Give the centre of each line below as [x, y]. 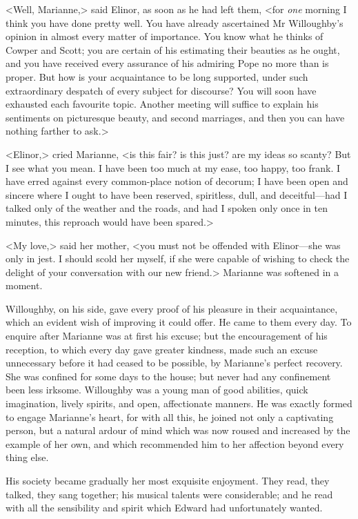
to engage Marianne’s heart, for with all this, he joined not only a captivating [170, 417]
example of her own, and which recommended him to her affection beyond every [175, 443]
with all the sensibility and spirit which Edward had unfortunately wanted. [164, 508]
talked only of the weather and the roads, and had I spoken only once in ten [167, 208]
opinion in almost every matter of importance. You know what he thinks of [165, 36]
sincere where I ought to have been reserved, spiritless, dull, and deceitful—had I [177, 194]
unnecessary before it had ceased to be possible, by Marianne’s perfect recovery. [174, 363]
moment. [24, 285]
